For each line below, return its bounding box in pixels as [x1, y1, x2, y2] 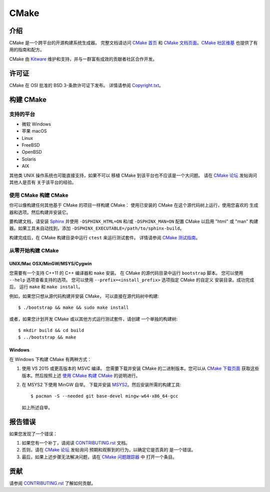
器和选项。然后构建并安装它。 [9, 209, 71, 215]
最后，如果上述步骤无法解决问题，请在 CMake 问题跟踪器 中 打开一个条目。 [21, 453, 177, 460]
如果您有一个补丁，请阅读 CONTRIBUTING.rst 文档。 [21, 440, 130, 446]
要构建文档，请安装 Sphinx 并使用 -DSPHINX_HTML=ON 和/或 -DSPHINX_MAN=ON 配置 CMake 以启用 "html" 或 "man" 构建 [9, 218, 258, 224]
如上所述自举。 [21, 404, 52, 410]
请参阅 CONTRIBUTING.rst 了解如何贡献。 [9, 480, 96, 486]
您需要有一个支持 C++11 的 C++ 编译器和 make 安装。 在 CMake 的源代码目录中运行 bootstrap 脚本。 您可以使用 [9, 270, 243, 276]
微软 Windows [21, 121, 51, 127]
